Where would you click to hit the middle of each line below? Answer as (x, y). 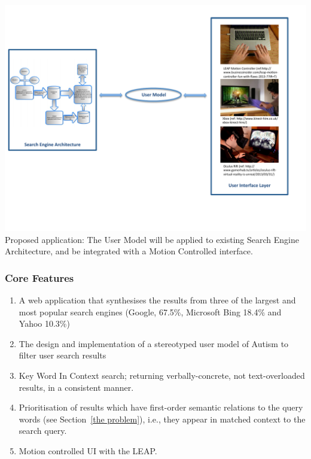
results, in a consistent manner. (76, 387)
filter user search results (62, 355)
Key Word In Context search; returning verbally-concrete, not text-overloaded (162, 375)
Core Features (39, 277)
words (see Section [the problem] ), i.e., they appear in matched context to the (162, 419)
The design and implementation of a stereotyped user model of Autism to (154, 343)
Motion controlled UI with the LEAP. (88, 450)
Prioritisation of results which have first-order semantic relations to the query (161, 407)
